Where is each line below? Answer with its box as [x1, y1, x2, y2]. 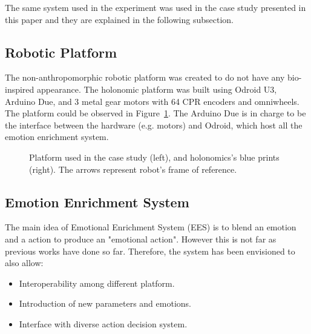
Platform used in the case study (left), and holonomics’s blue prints [29, 150, 280, 163]
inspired [5, 82, 34, 95]
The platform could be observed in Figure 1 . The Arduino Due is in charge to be [5, 107, 306, 119]
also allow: [5, 256, 44, 269]
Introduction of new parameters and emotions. [19, 297, 191, 310]
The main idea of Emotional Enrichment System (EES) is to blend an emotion [5, 221, 296, 233]
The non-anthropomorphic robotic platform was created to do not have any [5, 71, 285, 84]
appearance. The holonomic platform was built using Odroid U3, [37, 82, 277, 95]
